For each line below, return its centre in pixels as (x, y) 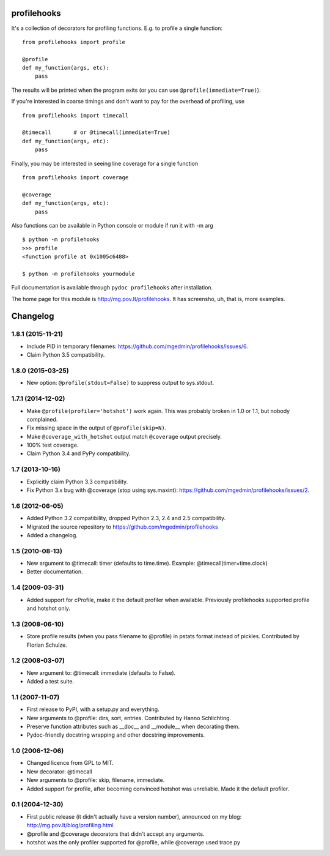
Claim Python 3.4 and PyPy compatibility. (79, 453)
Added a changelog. (52, 535)
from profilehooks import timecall (75, 115)
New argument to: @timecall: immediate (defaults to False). (101, 672)
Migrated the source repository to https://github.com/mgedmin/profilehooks (122, 527)
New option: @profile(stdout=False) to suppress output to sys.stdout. (120, 383)
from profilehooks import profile (74, 42)
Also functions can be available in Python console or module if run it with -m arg (112, 225)
